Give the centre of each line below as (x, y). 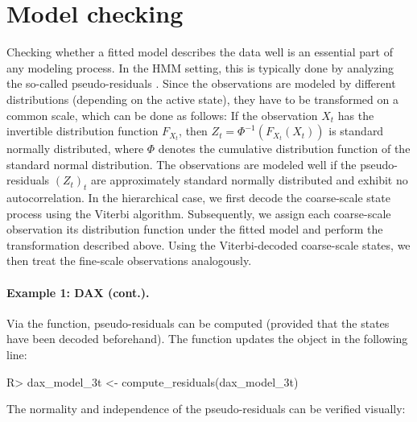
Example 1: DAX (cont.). (78, 292)
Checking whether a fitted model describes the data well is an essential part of (200, 52)
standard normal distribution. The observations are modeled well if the (182, 164)
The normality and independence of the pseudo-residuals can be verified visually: (206, 409)
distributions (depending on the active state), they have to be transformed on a (202, 99)
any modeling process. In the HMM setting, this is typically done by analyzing (200, 67)
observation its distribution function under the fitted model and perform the (195, 229)
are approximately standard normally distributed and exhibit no (250, 180)
